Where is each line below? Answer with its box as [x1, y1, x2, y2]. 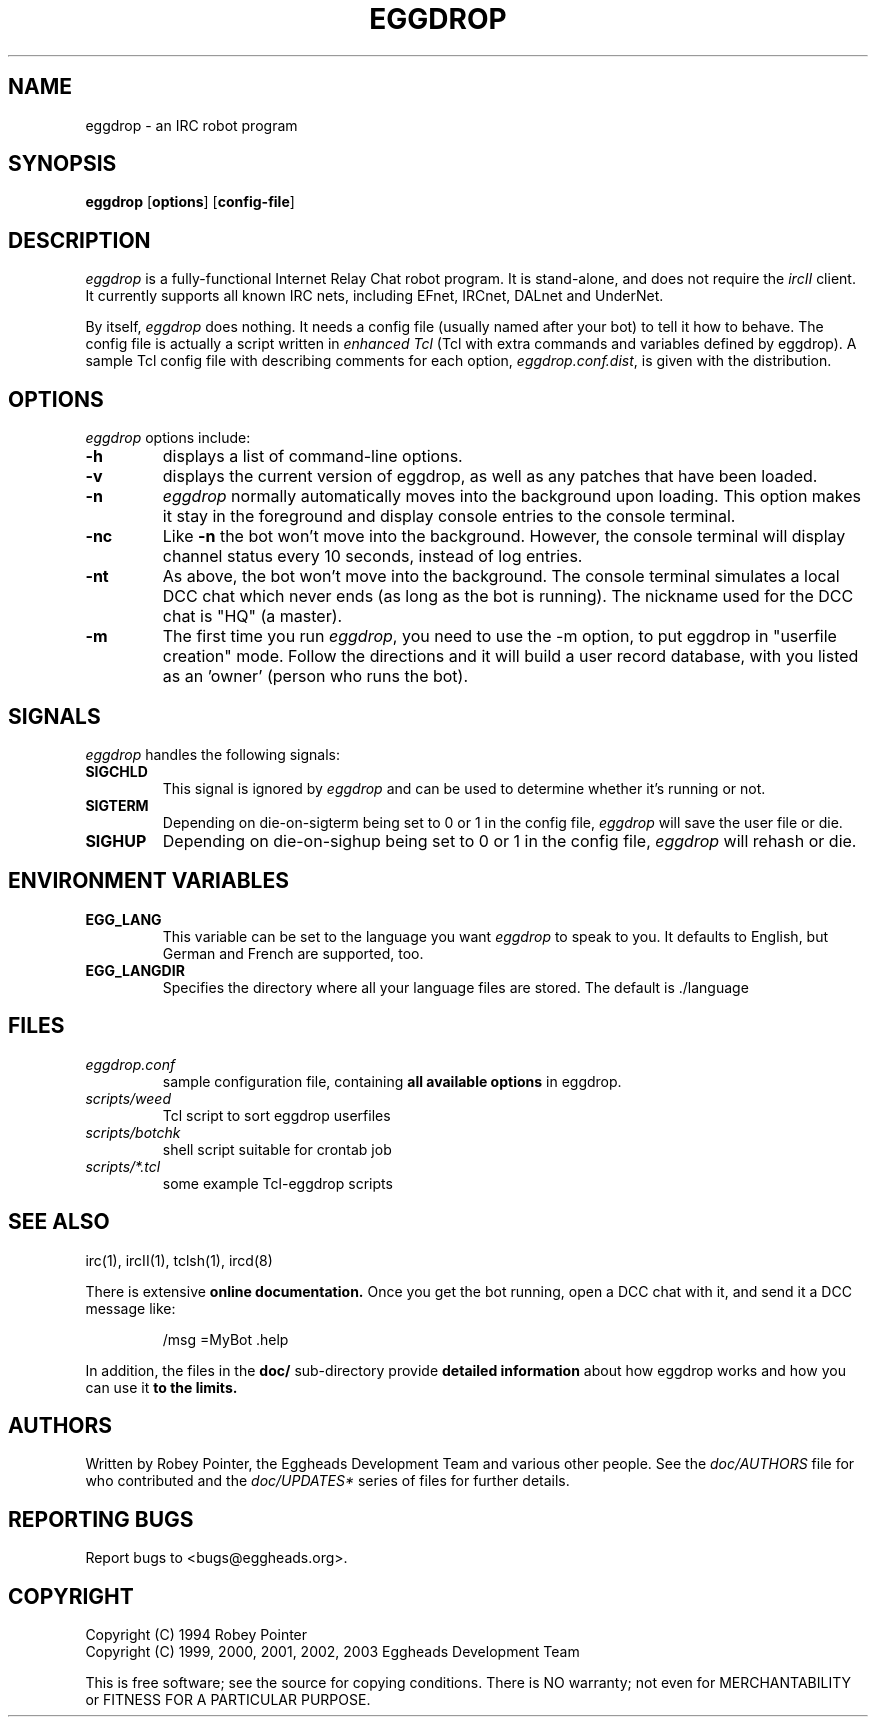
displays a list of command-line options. [162, 446, 463, 467]
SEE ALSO [8, 1209, 110, 1235]
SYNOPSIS [8, 151, 117, 177]
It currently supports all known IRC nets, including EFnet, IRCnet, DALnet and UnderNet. [85, 287, 664, 305]
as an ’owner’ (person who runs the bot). [162, 666, 469, 687]
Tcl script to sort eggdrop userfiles [162, 1106, 391, 1124]
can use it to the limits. [85, 1378, 238, 1396]
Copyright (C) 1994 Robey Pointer [85, 1626, 308, 1644]
